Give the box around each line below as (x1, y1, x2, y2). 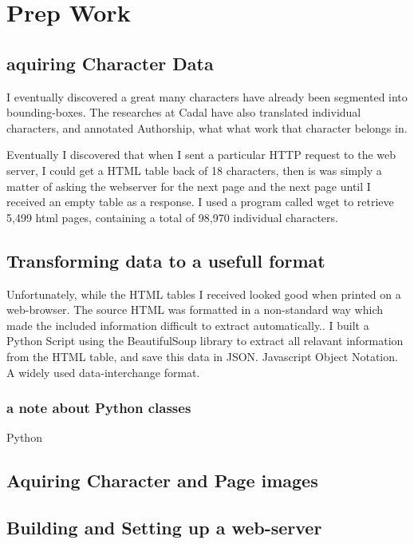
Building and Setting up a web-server (6, 515, 322, 540)
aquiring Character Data (6, 50, 214, 75)
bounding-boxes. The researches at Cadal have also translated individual (6, 104, 361, 121)
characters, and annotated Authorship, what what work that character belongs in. (6, 119, 408, 136)
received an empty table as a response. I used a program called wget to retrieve (6, 193, 394, 210)
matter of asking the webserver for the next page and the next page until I (6, 177, 371, 194)
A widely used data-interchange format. (6, 363, 200, 380)
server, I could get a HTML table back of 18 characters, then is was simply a (6, 161, 382, 178)
